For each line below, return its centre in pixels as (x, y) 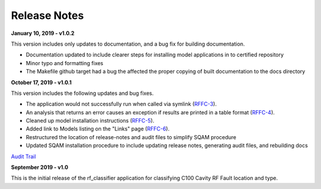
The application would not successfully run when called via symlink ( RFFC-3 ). (121, 104)
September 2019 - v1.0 (40, 167)
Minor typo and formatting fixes (64, 63)
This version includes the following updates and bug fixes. (82, 93)
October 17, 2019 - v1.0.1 (41, 82)
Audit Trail (23, 156)
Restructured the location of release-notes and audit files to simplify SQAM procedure (131, 137)
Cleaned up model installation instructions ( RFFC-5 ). (90, 121)
